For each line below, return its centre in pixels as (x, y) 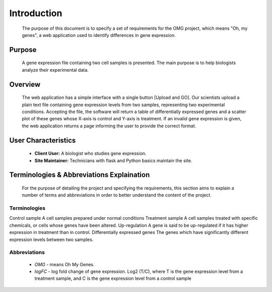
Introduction (36, 13)
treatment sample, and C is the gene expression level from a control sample (113, 278)
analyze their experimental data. (55, 70)
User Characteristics (43, 140)
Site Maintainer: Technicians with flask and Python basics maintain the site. (113, 160)
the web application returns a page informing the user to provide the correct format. (109, 126)
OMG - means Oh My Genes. (65, 264)
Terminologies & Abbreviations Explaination (80, 175)
